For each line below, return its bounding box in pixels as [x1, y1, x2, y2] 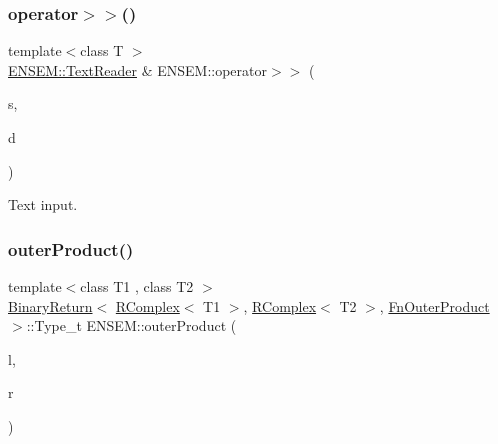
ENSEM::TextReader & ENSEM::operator [8, 59, 267, 80]
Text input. [8, 194, 78, 215]
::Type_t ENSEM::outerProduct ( [26, 315, 237, 336]
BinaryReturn [8, 295, 93, 316]
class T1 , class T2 [80, 276, 194, 296]
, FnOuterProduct [379, 295, 490, 316]
